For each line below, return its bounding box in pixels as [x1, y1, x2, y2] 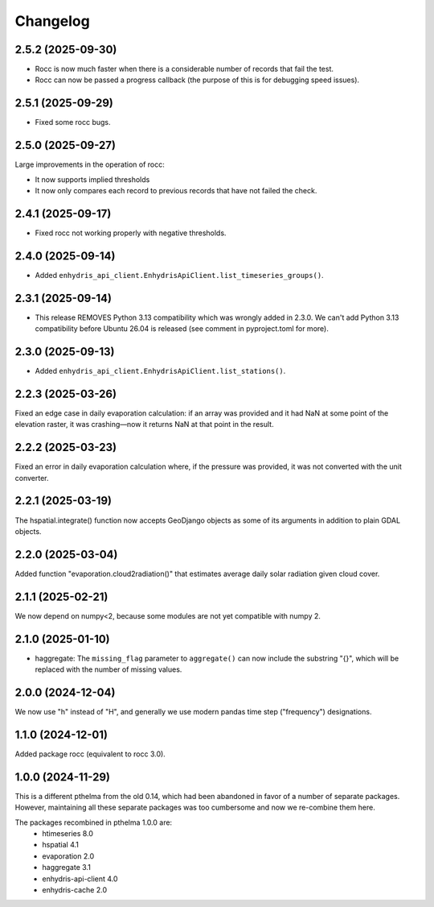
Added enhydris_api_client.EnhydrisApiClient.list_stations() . [35, 367, 286, 376]
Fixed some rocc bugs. [35, 118, 112, 127]
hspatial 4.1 [42, 840, 80, 850]
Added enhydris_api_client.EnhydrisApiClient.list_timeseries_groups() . [35, 270, 325, 280]
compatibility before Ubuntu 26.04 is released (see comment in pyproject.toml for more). [35, 324, 329, 333]
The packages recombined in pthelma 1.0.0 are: [14, 818, 173, 827]
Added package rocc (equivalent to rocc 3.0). [14, 749, 166, 759]
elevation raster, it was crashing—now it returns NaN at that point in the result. [14, 420, 274, 429]
